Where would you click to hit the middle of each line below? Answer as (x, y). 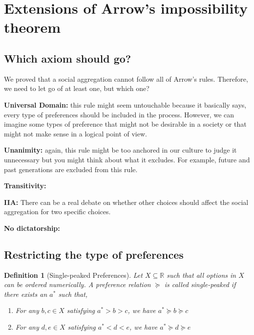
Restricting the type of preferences (94, 254)
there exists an (26, 294)
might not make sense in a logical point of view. (75, 133)
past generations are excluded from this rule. (71, 169)
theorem (32, 27)
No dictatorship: (32, 228)
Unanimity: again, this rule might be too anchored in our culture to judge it (120, 150)
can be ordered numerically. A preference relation (77, 284)
